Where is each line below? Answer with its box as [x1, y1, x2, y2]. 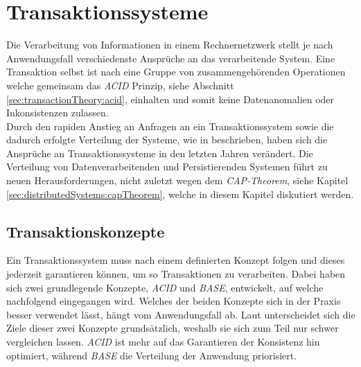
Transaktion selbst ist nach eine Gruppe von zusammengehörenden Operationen [6, 64, 346, 79]
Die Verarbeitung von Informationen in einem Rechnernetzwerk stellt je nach [6, 37, 333, 52]
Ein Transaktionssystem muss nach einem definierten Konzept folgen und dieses [6, 253, 345, 267]
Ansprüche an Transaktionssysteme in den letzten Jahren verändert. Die [6, 145, 313, 160]
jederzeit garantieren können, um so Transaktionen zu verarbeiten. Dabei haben [6, 267, 346, 281]
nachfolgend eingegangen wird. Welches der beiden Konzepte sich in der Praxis [6, 294, 341, 308]
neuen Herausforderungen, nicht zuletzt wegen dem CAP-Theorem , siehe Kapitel [6, 173, 349, 188]
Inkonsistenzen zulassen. [6, 105, 109, 120]
